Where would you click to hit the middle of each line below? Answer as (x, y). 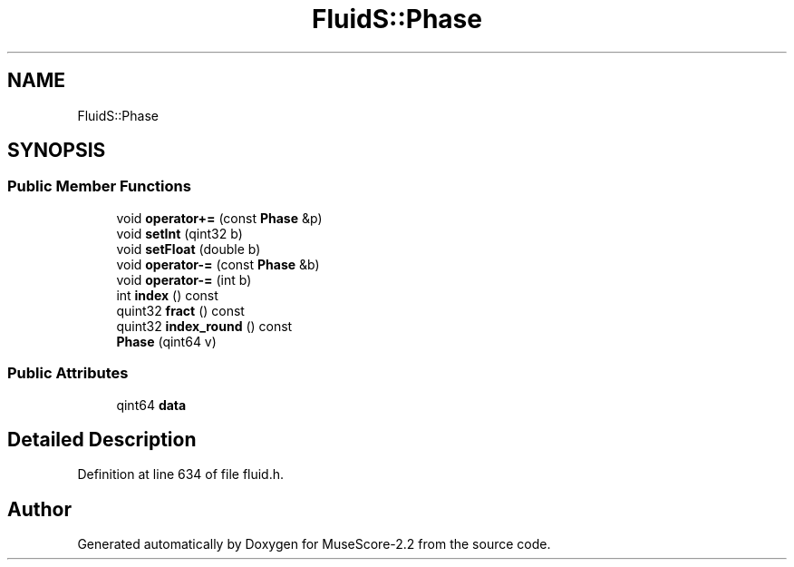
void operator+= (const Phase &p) (219, 218)
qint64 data (151, 405)
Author (39, 509)
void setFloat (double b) (189, 249)
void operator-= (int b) (184, 279)
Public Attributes (68, 373)
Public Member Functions (99, 186)
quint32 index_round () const (204, 326)
